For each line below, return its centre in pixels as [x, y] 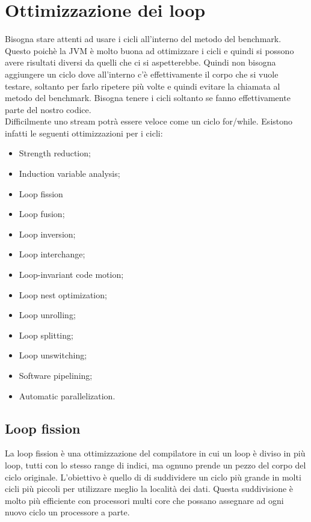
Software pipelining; [56, 375]
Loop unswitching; [53, 355]
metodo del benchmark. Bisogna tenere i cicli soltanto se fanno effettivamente [148, 98]
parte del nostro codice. [48, 109]
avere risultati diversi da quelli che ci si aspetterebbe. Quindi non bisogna [140, 62]
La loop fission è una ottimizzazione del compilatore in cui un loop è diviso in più [155, 453]
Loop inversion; [47, 234]
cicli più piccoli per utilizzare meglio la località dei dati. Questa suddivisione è [149, 489]
